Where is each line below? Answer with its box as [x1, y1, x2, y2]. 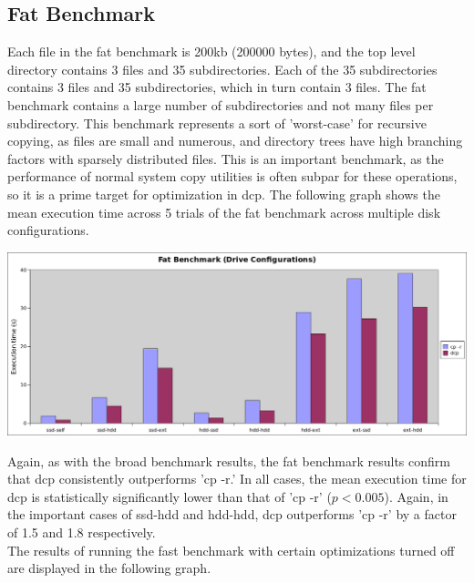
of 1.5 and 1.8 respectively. [7, 523, 156, 541]
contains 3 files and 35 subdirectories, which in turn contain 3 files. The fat [7, 77, 427, 97]
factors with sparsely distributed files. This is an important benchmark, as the [7, 148, 444, 168]
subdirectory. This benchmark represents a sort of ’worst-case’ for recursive [7, 113, 427, 132]
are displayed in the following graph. [7, 558, 211, 578]
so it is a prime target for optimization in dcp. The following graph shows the [7, 184, 440, 203]
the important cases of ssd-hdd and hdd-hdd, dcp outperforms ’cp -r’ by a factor [7, 505, 457, 524]
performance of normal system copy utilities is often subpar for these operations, [7, 167, 458, 186]
